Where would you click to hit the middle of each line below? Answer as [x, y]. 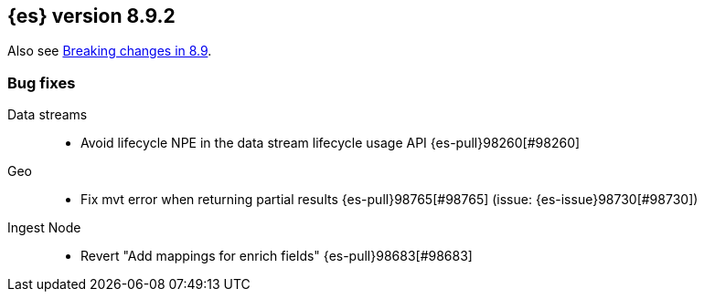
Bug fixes [42, 82]
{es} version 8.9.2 [91, 16]
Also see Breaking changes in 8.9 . [110, 51]
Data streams [48, 115]
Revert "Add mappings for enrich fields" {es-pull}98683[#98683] [277, 256]
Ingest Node [44, 228]
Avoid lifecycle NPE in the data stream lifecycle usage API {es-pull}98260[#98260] [331, 143]
